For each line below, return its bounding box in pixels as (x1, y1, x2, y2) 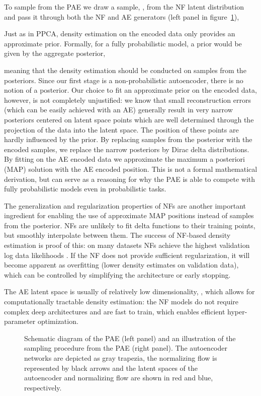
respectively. (24, 382, 62, 392)
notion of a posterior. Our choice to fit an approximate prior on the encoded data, (4, 85, 257, 95)
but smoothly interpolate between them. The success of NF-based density (4, 230, 231, 240)
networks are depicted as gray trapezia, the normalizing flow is (24, 353, 217, 363)
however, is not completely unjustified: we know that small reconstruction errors (4, 94, 251, 105)
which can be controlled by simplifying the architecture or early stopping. (4, 269, 231, 280)
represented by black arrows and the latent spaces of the (24, 362, 198, 373)
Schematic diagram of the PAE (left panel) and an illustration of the (24, 333, 236, 343)
